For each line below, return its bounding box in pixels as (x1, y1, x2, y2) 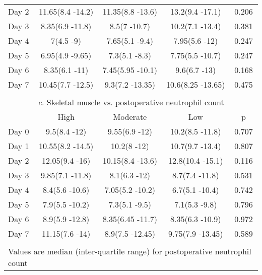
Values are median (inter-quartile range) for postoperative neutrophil (8, 245, 251, 257)
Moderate (113, 111, 147, 122)
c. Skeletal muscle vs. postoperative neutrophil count (38, 96, 224, 108)
